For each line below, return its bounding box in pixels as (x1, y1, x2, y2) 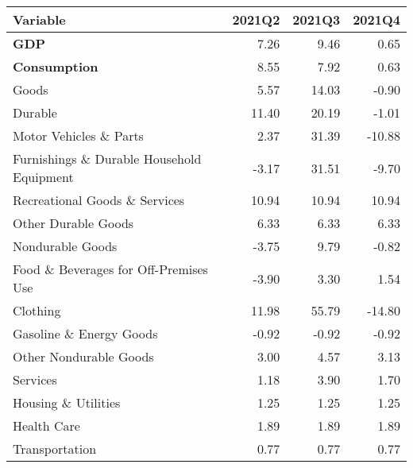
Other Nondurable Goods (13, 347, 154, 366)
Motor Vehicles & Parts (13, 126, 144, 145)
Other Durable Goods (13, 214, 134, 232)
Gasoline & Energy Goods (13, 324, 158, 342)
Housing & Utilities (13, 393, 121, 412)
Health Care (13, 416, 80, 435)
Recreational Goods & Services (13, 191, 185, 209)
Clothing (13, 301, 61, 319)
